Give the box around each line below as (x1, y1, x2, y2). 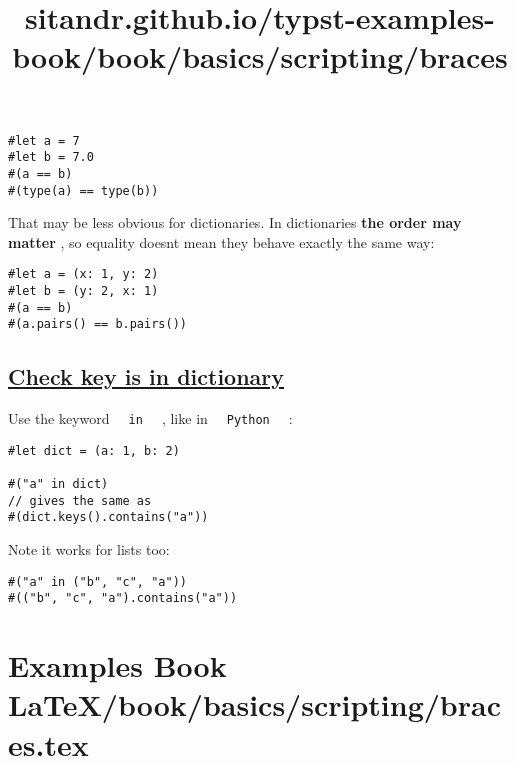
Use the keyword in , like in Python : (8, 408, 293, 429)
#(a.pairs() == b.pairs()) (8, 317, 187, 332)
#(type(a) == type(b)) (8, 183, 159, 198)
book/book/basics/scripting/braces (12, 36, 508, 77)
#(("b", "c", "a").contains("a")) (8, 591, 238, 606)
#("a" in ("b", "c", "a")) (8, 574, 187, 589)
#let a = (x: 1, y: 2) (8, 267, 159, 282)
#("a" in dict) (8, 477, 109, 492)
